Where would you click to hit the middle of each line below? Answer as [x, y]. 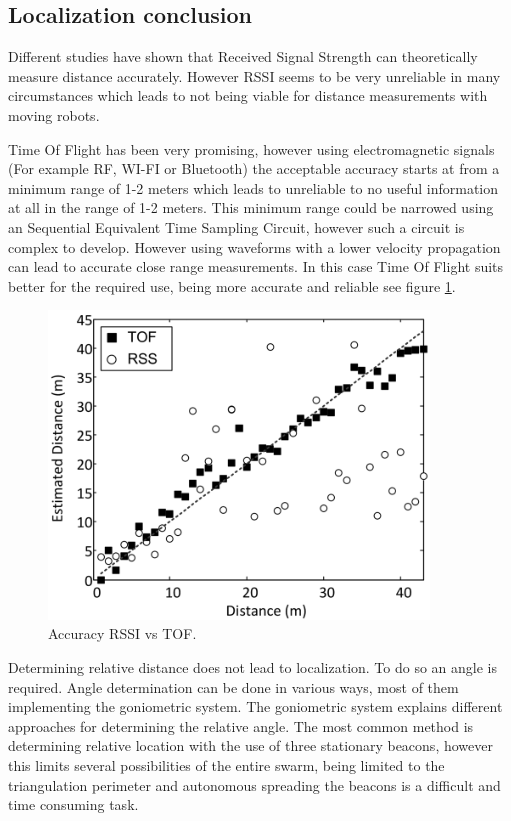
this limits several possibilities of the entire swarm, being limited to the [226, 764]
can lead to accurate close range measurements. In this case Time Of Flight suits [256, 266]
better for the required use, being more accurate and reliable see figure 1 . [232, 285]
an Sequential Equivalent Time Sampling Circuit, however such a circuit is [236, 226]
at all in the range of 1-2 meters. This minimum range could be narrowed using [251, 207]
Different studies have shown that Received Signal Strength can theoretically [243, 56]
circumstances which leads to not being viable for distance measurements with [248, 95]
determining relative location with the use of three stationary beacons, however [250, 745]
